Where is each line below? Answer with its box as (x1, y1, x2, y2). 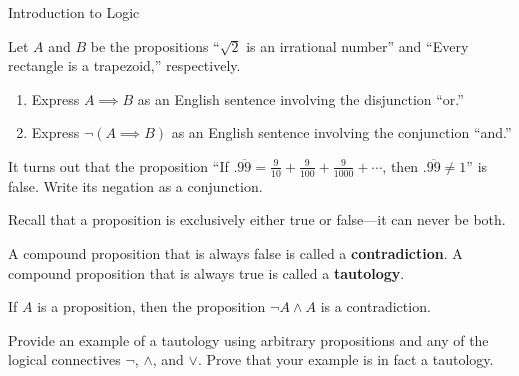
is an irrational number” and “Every (246, 35, 469, 56)
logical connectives (8, 349, 121, 370)
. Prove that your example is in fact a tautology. (197, 349, 494, 370)
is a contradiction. (320, 296, 431, 317)
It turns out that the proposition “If (8, 155, 229, 176)
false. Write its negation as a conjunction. (8, 175, 263, 196)
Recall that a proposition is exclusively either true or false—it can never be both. (8, 209, 506, 230)
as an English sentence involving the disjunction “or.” (137, 88, 464, 109)
